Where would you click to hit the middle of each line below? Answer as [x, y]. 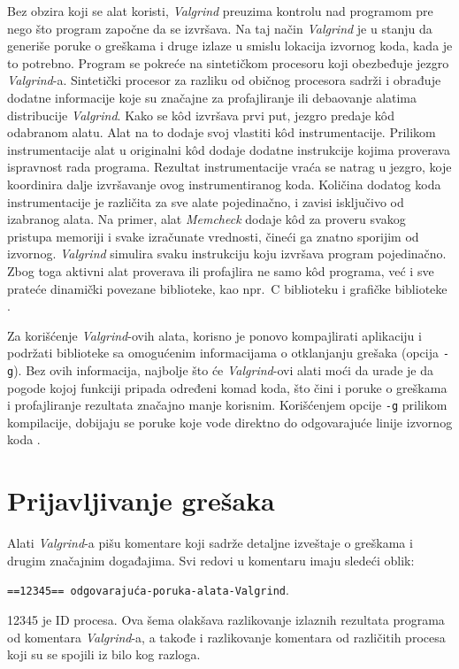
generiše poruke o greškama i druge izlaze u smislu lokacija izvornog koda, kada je [230, 46]
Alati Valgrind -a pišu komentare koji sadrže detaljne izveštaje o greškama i [210, 543]
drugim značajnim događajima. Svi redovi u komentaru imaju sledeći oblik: [211, 560]
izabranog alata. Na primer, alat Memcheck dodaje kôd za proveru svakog [207, 219]
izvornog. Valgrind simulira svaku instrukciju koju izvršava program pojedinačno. [227, 254]
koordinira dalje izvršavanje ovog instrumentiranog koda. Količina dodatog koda [224, 184]
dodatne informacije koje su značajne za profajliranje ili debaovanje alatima [212, 97]
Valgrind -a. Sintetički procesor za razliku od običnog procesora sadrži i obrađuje [224, 80]
